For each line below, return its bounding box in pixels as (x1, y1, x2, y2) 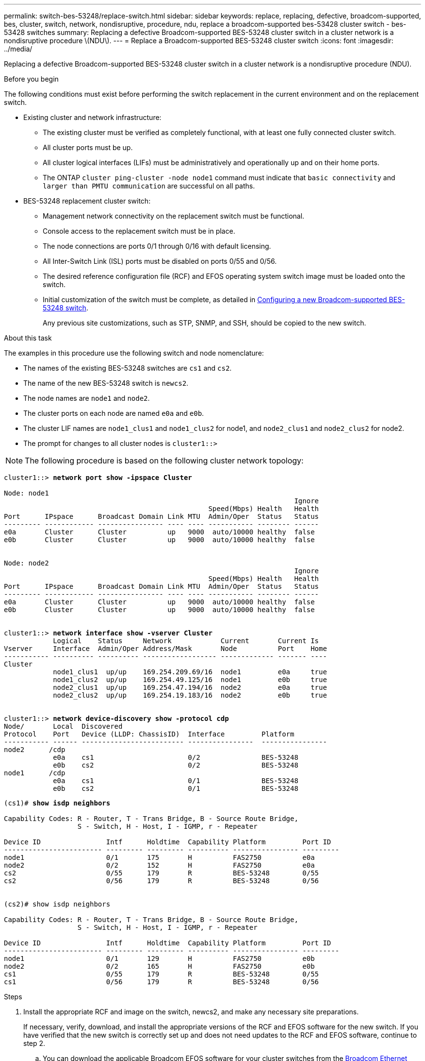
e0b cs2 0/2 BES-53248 (53, 761, 298, 769)
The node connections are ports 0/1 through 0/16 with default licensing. (43, 242, 271, 250)
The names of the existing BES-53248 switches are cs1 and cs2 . (23, 364, 232, 372)
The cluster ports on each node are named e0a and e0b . (23, 409, 204, 417)
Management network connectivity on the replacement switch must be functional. (43, 212, 305, 220)
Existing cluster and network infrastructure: (23, 113, 162, 121)
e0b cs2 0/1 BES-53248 (53, 785, 298, 792)
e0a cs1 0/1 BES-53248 (53, 777, 298, 785)
